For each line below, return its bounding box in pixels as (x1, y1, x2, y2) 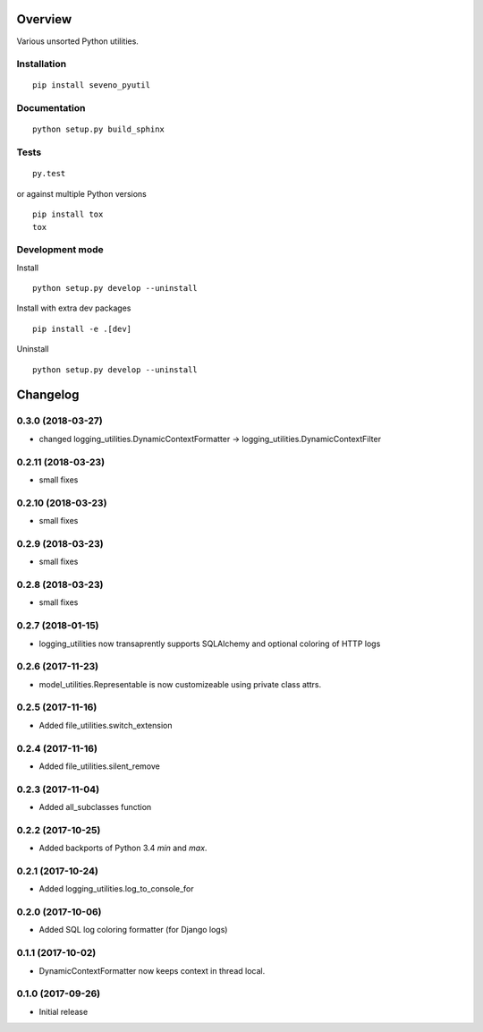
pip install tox (32, 209, 104, 219)
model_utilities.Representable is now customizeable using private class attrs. (38, 678, 322, 689)
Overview (16, 12, 72, 27)
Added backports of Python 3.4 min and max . (38, 842, 208, 854)
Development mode (16, 243, 105, 256)
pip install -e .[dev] (32, 323, 132, 334)
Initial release (38, 1006, 89, 1017)
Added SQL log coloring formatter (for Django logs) (38, 925, 228, 935)
